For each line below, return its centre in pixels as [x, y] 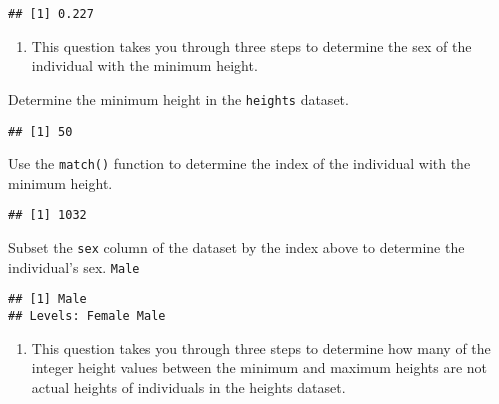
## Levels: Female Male [87, 316]
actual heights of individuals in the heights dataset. [188, 386]
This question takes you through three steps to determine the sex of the [251, 45]
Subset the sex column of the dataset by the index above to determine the [236, 247]
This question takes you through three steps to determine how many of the [261, 347]
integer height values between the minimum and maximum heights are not [259, 367]
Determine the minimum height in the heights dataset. [178, 98]
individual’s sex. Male [74, 266]
